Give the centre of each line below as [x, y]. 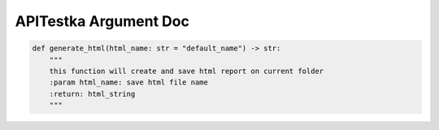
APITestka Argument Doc [102, 21]
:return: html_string [92, 94]
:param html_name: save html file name [129, 82]
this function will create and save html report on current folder [187, 71]
